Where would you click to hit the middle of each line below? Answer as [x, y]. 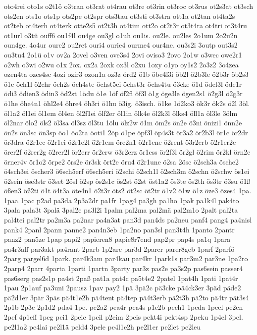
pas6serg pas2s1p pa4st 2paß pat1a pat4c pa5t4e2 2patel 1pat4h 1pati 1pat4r [121, 278]
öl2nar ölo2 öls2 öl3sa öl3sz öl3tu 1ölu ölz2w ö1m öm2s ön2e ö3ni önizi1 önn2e [123, 123]
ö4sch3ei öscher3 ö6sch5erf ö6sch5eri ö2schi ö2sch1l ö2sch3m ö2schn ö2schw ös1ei [127, 171]
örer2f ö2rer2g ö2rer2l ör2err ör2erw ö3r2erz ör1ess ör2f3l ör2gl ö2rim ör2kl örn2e [127, 151]
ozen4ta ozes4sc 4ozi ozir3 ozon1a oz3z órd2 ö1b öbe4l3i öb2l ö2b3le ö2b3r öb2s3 [126, 74]
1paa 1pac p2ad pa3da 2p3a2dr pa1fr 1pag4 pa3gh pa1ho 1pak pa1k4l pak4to [122, 200]
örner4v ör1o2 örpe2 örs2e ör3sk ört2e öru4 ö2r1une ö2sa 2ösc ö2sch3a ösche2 [122, 161]
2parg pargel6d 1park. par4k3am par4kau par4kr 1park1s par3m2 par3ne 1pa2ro [126, 258]
